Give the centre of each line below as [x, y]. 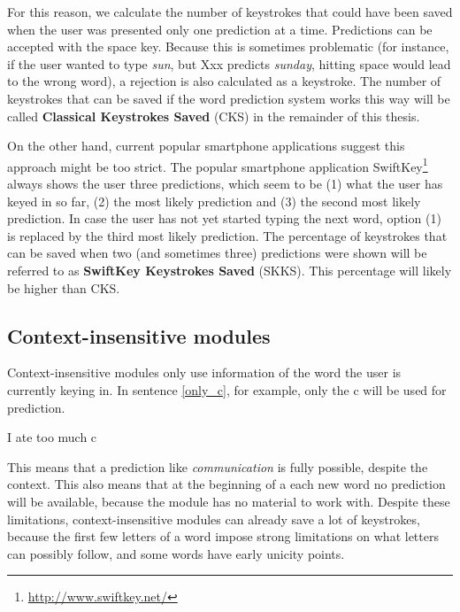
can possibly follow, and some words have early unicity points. [176, 553]
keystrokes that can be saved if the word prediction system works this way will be [229, 98]
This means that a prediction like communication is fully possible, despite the [218, 466]
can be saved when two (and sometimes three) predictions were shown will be [217, 253]
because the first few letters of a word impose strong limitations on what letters [223, 536]
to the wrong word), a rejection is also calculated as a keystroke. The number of [224, 81]
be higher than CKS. [64, 287]
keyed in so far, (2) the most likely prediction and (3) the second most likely [214, 201]
